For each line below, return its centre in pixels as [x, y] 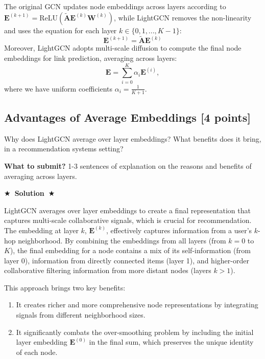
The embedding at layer [41, 230]
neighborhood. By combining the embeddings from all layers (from [122, 240]
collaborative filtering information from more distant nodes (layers [108, 270]
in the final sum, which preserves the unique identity [171, 342]
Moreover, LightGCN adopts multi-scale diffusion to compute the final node [123, 48]
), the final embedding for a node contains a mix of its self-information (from [130, 250]
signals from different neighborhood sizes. [81, 315]
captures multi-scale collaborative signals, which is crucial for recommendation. [128, 220]
